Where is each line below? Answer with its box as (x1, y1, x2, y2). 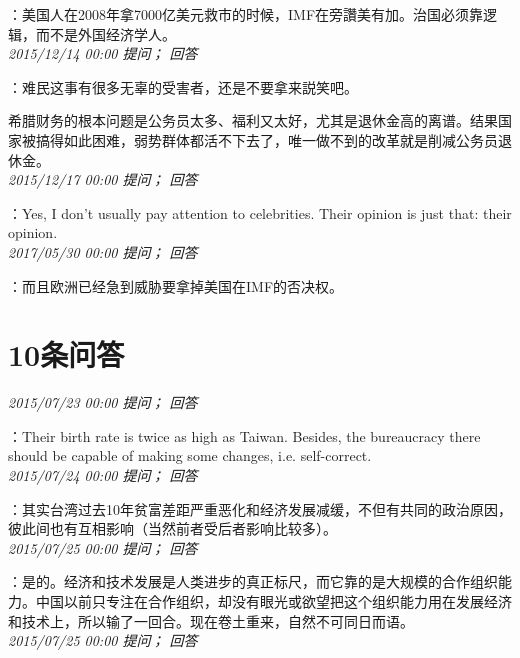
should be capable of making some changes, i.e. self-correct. (8, 445, 372, 466)
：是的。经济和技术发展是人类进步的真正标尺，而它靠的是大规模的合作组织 (8, 571, 498, 592)
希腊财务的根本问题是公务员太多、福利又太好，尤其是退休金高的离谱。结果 (8, 110, 498, 131)
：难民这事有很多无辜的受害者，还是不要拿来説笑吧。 (8, 76, 358, 97)
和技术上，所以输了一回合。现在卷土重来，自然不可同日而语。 (8, 610, 414, 631)
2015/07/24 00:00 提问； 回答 (8, 465, 198, 486)
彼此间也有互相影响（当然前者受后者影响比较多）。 (8, 518, 337, 539)
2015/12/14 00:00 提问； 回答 (8, 43, 198, 64)
